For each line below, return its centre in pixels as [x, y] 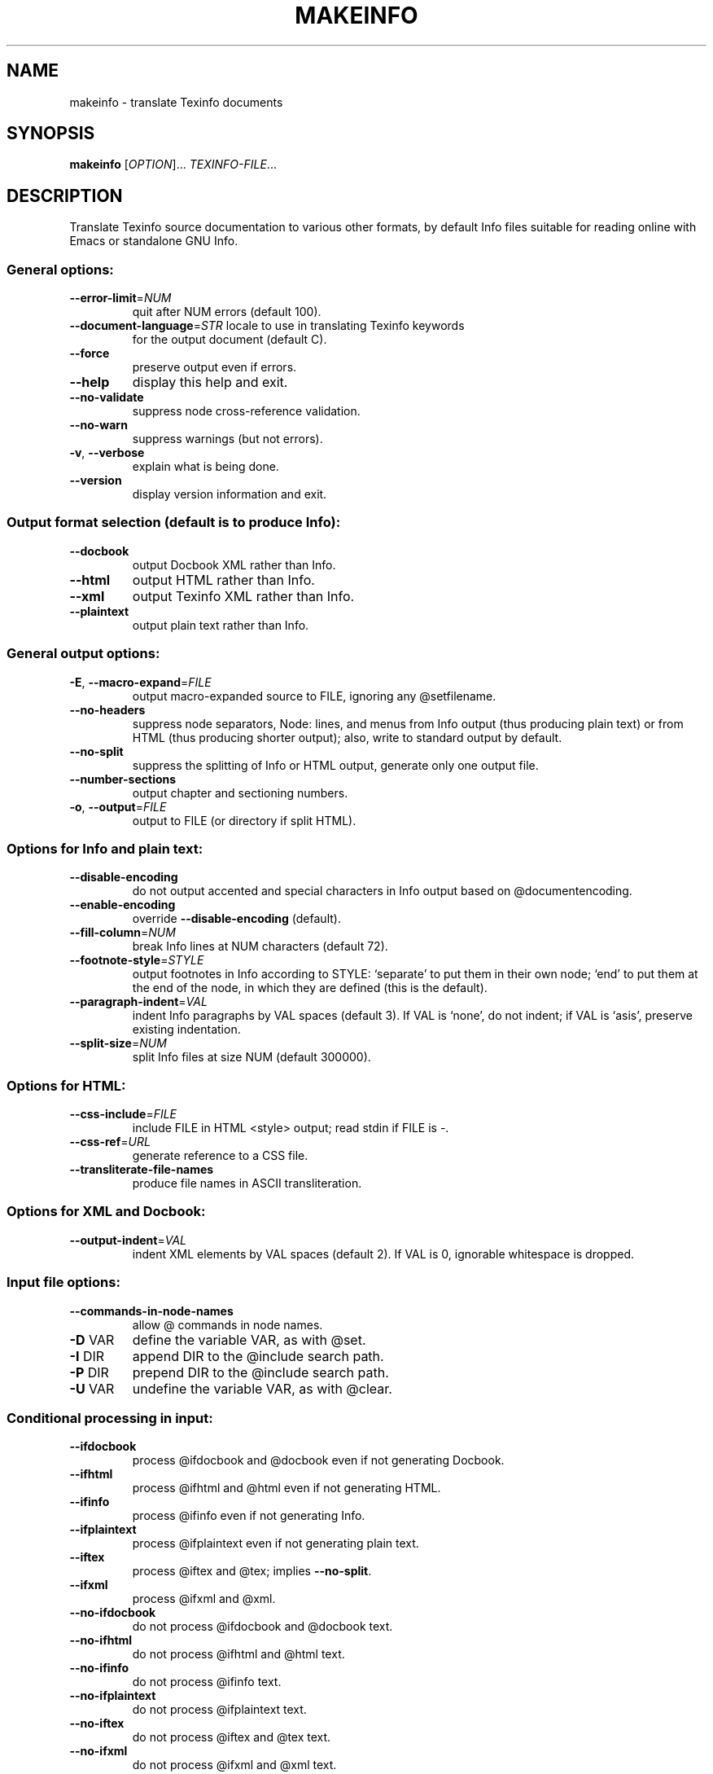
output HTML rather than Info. [223, 580]
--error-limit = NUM [120, 298]
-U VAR [92, 1388]
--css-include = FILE [123, 1114]
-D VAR [92, 1339]
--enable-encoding [122, 905]
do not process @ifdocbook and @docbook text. [262, 1627]
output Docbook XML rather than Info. [234, 564]
